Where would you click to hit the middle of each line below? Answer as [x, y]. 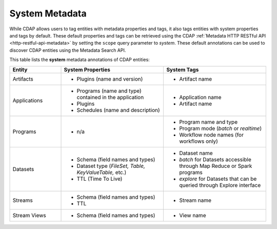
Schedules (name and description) [118, 110]
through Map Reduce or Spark [216, 166]
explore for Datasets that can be [218, 179]
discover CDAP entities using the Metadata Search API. [68, 50]
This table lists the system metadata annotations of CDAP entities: [80, 60]
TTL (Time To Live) [100, 179]
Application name [200, 97]
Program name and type [209, 122]
